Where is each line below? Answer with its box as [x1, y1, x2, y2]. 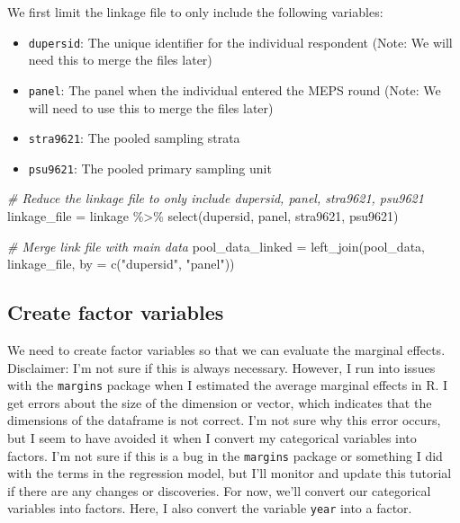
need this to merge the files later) [28, 50, 212, 69]
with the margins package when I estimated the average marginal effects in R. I [7, 376, 448, 394]
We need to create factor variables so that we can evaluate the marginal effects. [7, 340, 446, 359]
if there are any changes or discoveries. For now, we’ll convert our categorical [7, 481, 431, 500]
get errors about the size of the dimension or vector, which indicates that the [7, 393, 432, 412]
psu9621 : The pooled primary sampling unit [28, 158, 272, 177]
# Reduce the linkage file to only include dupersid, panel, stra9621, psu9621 [7, 189, 424, 208]
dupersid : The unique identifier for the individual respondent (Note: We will [28, 32, 453, 51]
